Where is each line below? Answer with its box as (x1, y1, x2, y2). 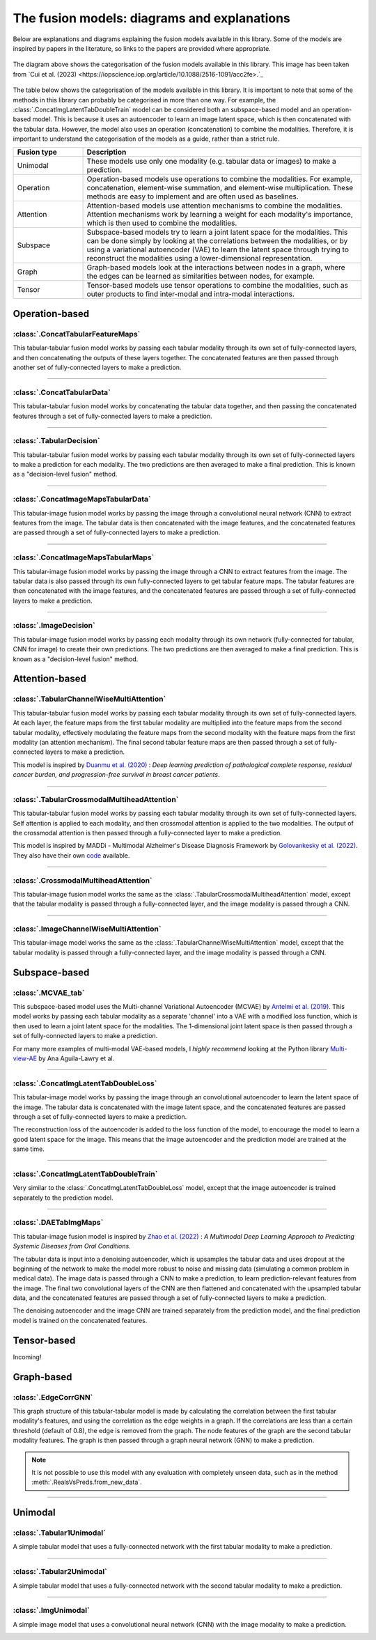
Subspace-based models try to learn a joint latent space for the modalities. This (86, 227, 348, 237)
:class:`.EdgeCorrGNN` (13, 1392, 93, 1402)
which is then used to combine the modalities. (86, 218, 237, 228)
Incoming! (13, 1352, 42, 1361)
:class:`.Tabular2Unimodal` (13, 1567, 108, 1577)
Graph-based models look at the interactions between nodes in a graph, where (86, 263, 345, 272)
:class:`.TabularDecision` (13, 436, 100, 446)
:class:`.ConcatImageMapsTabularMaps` (13, 552, 155, 562)
